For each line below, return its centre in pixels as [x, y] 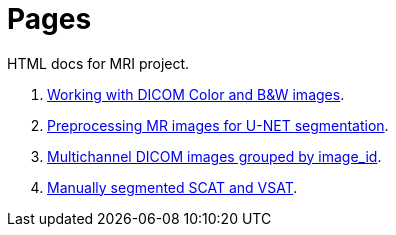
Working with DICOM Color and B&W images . [196, 94]
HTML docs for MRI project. [98, 63]
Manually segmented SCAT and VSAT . [172, 187]
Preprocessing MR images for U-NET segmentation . [218, 125]
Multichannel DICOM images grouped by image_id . [214, 156]
